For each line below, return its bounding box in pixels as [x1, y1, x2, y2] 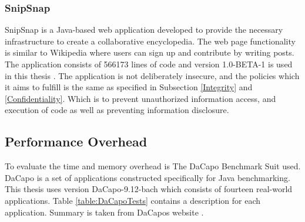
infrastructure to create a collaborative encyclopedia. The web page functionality [5, 35, 296, 47]
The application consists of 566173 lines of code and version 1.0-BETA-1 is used [5, 58, 293, 70]
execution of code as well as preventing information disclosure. [5, 104, 229, 116]
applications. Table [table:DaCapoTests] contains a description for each [5, 194, 261, 206]
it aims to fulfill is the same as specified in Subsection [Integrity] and [5, 81, 253, 93]
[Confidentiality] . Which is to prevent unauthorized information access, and [5, 92, 276, 104]
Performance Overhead [5, 132, 148, 151]
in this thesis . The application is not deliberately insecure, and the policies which [5, 69, 300, 81]
